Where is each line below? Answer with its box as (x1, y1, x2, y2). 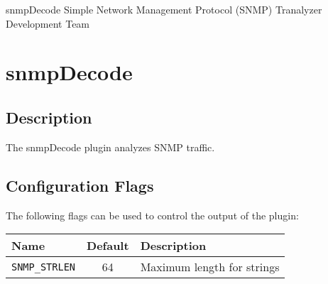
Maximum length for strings (140, 258, 280, 275)
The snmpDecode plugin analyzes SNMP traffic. (6, 139, 215, 154)
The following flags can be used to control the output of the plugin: (6, 207, 299, 222)
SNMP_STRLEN (11, 261, 76, 273)
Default (87, 237, 129, 254)
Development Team (6, 16, 90, 31)
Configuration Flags (6, 174, 154, 196)
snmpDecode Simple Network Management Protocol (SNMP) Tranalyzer (6, 2, 322, 16)
